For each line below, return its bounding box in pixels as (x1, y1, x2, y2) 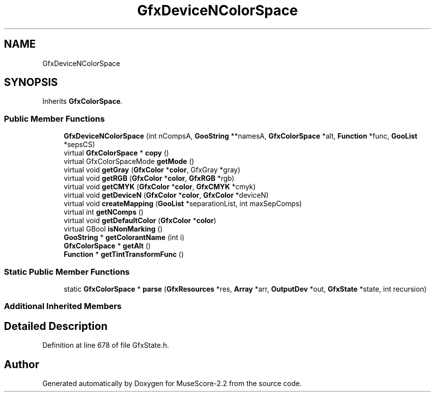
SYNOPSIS (4, 76, 58, 89)
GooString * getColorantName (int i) (64, 233, 185, 242)
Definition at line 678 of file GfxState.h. (42, 341, 169, 350)
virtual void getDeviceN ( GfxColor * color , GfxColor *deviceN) (64, 191, 269, 200)
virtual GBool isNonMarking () (64, 225, 163, 234)
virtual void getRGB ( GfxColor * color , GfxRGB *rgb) (64, 174, 234, 183)
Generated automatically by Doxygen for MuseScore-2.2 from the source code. (42, 379, 302, 388)
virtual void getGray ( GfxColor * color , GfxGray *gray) (64, 165, 240, 174)
